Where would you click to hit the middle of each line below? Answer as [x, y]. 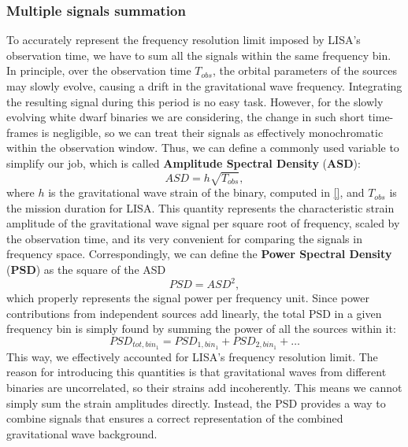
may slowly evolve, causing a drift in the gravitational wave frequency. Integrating [204, 86]
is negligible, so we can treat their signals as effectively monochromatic [212, 132]
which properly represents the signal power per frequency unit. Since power [188, 298]
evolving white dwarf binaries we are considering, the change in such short [185, 117]
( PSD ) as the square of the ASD [86, 270]
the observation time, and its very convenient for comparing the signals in [184, 238]
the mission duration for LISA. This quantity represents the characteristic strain [200, 207]
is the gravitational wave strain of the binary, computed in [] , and [206, 192]
